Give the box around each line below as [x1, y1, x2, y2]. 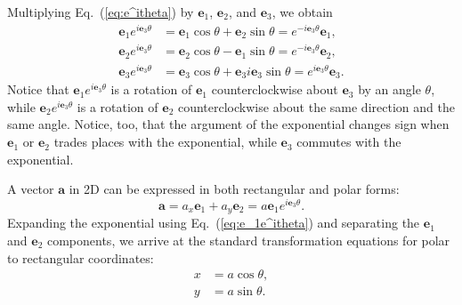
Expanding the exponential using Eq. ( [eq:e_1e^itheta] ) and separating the [7, 213, 420, 232]
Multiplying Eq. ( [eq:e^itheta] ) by [7, 3, 194, 20]
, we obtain [272, 3, 333, 20]
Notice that [7, 80, 69, 99]
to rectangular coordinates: [7, 248, 154, 267]
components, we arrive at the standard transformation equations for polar [46, 230, 450, 249]
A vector [7, 180, 54, 198]
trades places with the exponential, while [53, 132, 277, 151]
